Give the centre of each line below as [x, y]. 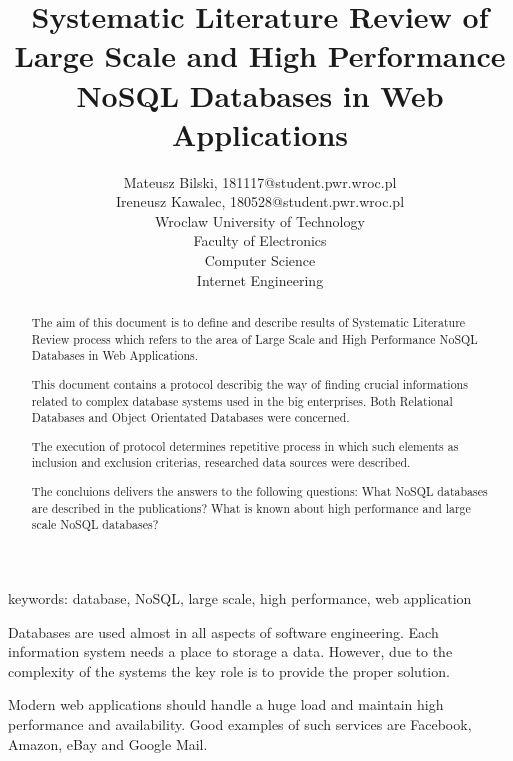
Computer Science [260, 260]
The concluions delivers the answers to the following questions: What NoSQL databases [259, 490]
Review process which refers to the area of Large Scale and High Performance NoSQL [254, 338]
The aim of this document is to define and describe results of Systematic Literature [248, 322]
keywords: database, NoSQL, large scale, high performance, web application [240, 597]
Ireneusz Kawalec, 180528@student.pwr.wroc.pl [260, 201]
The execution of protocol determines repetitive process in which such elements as [245, 445]
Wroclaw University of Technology [260, 220]
